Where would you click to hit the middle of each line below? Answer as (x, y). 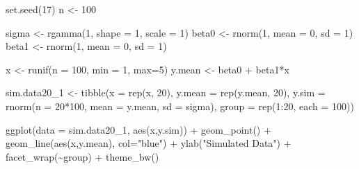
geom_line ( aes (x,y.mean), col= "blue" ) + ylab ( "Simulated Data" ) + (149, 143)
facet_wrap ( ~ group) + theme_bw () (82, 156)
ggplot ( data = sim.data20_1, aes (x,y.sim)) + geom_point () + (138, 129)
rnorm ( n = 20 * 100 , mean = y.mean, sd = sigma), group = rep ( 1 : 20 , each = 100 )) (180, 106)
